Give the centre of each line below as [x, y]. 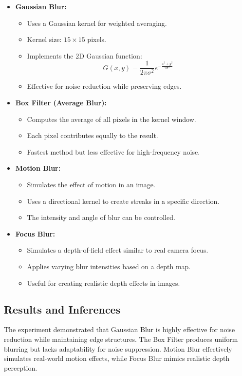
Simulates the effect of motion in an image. [91, 184]
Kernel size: [44, 39]
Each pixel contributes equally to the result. [93, 135]
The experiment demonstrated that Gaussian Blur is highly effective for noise [120, 329]
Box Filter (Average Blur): [61, 103]
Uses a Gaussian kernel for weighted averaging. [97, 23]
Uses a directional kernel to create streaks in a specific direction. [123, 201]
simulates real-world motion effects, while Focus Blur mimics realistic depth [117, 358]
